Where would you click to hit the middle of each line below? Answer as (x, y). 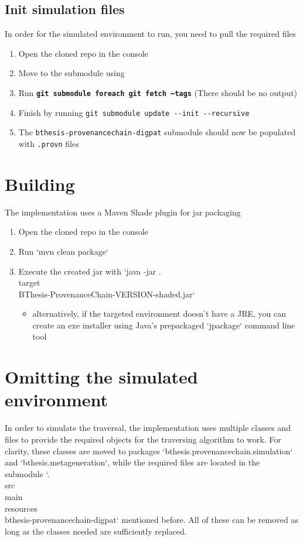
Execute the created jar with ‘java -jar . (90, 271)
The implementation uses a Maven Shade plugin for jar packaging (123, 212)
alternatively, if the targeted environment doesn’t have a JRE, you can (159, 314)
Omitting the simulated (101, 377)
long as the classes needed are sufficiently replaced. (96, 531)
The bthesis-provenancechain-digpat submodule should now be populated (157, 132)
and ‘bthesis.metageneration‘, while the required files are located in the (132, 462)
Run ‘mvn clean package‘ (63, 251)
